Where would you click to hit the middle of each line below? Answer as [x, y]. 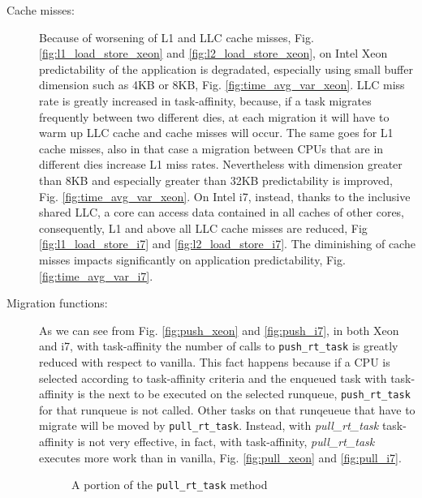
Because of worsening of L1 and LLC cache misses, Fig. [177, 37]
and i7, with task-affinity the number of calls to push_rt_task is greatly [219, 346]
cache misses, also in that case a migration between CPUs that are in [211, 148]
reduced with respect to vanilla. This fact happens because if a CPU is [215, 361]
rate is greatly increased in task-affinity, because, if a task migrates [205, 100]
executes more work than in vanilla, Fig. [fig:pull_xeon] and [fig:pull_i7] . [220, 457]
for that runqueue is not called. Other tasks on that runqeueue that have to [227, 409]
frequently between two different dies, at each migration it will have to [214, 116]
